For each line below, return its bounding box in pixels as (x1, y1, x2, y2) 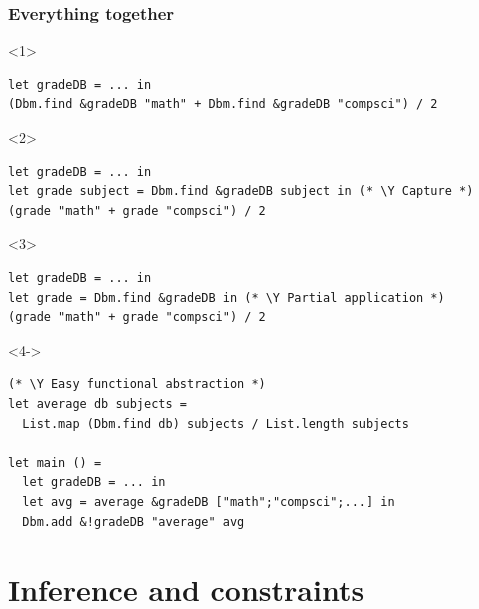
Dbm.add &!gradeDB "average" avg (22, 514, 245, 529)
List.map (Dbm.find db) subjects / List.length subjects (22, 416, 409, 431)
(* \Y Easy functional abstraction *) (8, 377, 266, 392)
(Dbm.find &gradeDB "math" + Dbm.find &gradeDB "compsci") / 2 (8, 97, 438, 112)
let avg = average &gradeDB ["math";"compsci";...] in (22, 494, 395, 509)
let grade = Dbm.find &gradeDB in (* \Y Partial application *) (8, 290, 445, 305)
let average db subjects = (8, 396, 187, 411)
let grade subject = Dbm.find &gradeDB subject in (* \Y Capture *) (8, 184, 474, 199)
